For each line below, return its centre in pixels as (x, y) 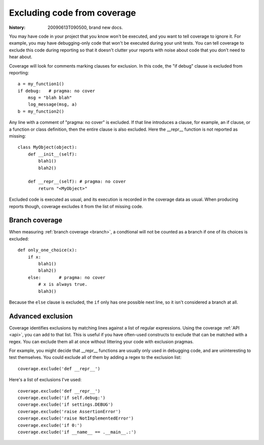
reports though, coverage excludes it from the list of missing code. (76, 206)
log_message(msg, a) (52, 105)
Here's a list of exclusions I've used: (45, 380)
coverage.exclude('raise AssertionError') (69, 411)
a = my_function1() (41, 84)
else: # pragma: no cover (66, 277)
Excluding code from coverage (73, 13)
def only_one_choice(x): (47, 250)
